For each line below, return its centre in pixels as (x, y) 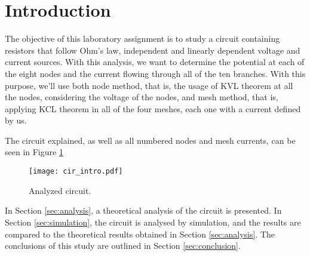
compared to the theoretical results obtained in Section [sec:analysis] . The (140, 234)
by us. (16, 120)
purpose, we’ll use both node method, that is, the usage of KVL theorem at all (149, 85)
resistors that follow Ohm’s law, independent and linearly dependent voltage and (153, 50)
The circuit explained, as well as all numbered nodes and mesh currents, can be (150, 140)
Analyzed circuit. (60, 190)
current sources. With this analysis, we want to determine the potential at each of (155, 62)
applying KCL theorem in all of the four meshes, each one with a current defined (153, 108)
